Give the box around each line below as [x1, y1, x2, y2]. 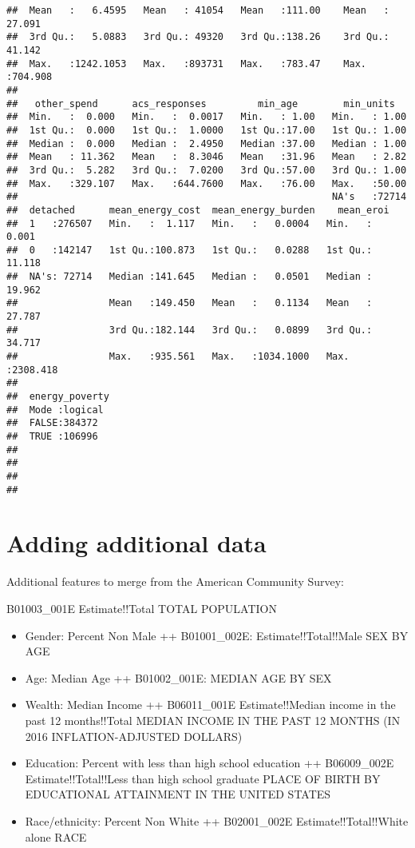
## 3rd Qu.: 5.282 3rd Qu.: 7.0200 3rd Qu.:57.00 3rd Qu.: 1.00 [6, 164, 407, 176]
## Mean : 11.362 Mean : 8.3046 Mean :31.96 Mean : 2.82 [6, 151, 407, 163]
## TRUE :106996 [6, 431, 98, 442]
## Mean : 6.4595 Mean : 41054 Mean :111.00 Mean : [6, 5, 389, 16]
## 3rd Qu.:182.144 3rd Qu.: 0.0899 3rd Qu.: [6, 324, 373, 336]
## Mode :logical [6, 404, 104, 416]
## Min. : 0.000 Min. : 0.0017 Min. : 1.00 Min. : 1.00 [6, 111, 407, 123]
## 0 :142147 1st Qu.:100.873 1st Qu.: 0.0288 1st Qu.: [6, 244, 373, 256]
